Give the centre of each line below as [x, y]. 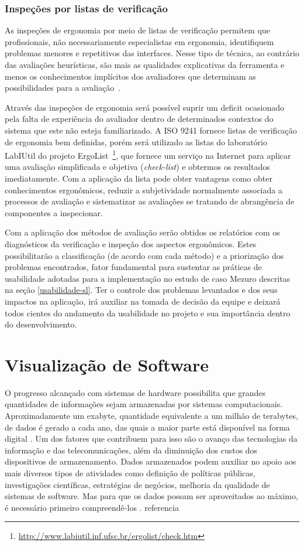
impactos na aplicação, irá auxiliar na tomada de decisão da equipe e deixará [143, 301]
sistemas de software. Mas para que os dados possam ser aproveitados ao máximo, [151, 496]
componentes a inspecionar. [54, 212]
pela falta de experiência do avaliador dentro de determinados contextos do [139, 119]
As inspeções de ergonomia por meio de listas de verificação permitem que [137, 30]
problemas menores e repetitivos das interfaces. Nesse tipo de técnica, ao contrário [152, 53]
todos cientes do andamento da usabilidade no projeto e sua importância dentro [148, 313]
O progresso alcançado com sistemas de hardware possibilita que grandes [135, 392]
